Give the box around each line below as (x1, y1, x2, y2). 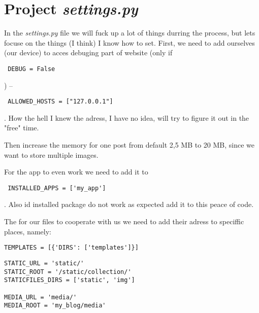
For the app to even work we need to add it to (4, 166, 148, 177)
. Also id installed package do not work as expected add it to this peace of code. (4, 199, 254, 210)
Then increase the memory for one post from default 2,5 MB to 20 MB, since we (4, 140, 255, 150)
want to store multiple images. (4, 149, 99, 160)
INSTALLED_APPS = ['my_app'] (8, 184, 106, 192)
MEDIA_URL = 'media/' (4, 293, 77, 301)
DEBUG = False (8, 65, 55, 73)
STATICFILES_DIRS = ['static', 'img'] (4, 276, 135, 284)
